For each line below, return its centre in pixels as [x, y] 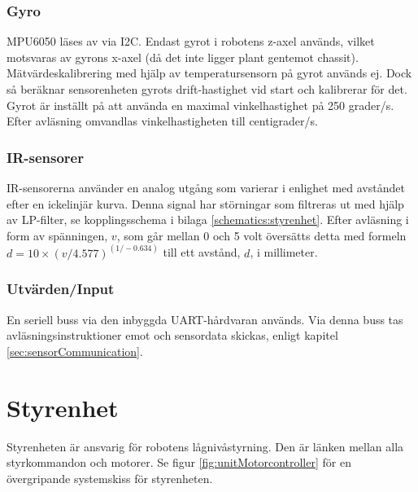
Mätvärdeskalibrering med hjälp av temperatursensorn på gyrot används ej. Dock [209, 73]
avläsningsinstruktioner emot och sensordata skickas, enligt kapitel [172, 335]
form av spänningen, [57, 235]
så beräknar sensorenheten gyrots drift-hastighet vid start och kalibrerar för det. [207, 89]
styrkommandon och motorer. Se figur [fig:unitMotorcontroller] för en [179, 462]
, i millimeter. [284, 252]
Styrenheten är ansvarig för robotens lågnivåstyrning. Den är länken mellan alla [205, 446]
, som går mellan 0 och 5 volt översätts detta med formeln [261, 235]
